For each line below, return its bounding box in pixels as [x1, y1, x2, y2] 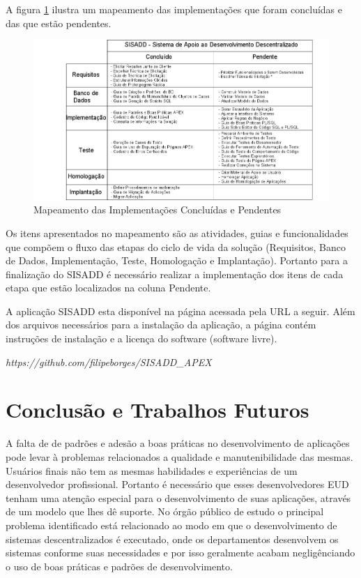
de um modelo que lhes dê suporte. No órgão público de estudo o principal [6, 504, 324, 519]
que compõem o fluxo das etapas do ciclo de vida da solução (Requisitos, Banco [6, 239, 346, 254]
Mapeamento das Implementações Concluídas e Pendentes [33, 202, 282, 217]
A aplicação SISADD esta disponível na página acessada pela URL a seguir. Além [6, 303, 355, 318]
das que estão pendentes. [6, 15, 112, 30]
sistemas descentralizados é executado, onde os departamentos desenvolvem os [6, 531, 339, 546]
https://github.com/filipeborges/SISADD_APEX [6, 354, 212, 369]
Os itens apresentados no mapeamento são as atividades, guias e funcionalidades [6, 225, 348, 240]
